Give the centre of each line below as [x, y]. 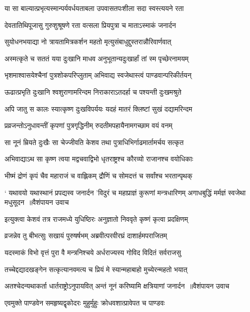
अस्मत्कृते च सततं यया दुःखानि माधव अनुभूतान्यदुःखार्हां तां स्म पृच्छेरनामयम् [97, 58]
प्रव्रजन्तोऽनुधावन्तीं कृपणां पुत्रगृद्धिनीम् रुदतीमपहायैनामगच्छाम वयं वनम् [88, 125]
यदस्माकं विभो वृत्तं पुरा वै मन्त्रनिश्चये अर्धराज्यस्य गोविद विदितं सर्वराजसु [93, 252]
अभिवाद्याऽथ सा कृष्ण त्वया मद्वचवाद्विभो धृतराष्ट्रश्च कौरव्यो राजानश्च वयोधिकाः [99, 159]
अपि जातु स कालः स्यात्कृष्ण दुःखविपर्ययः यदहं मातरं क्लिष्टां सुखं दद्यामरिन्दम [98, 108]
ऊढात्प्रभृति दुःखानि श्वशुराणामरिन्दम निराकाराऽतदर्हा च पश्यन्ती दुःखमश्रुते [93, 91]
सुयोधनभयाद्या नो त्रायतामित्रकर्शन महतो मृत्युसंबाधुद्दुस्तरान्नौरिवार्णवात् [88, 42]
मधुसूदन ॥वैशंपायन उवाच [37, 202]
